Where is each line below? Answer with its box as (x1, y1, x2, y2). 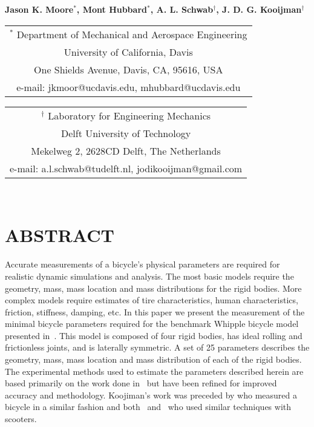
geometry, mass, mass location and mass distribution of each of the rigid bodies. (5, 353, 302, 366)
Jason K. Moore (5, 3, 74, 15)
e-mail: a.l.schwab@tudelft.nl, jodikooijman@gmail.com (10, 161, 243, 175)
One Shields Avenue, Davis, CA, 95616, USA (34, 62, 223, 76)
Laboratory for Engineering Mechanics (48, 108, 211, 123)
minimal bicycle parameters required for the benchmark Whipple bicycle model (5, 317, 299, 330)
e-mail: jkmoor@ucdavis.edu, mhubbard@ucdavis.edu (16, 79, 241, 94)
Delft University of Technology (61, 126, 191, 140)
